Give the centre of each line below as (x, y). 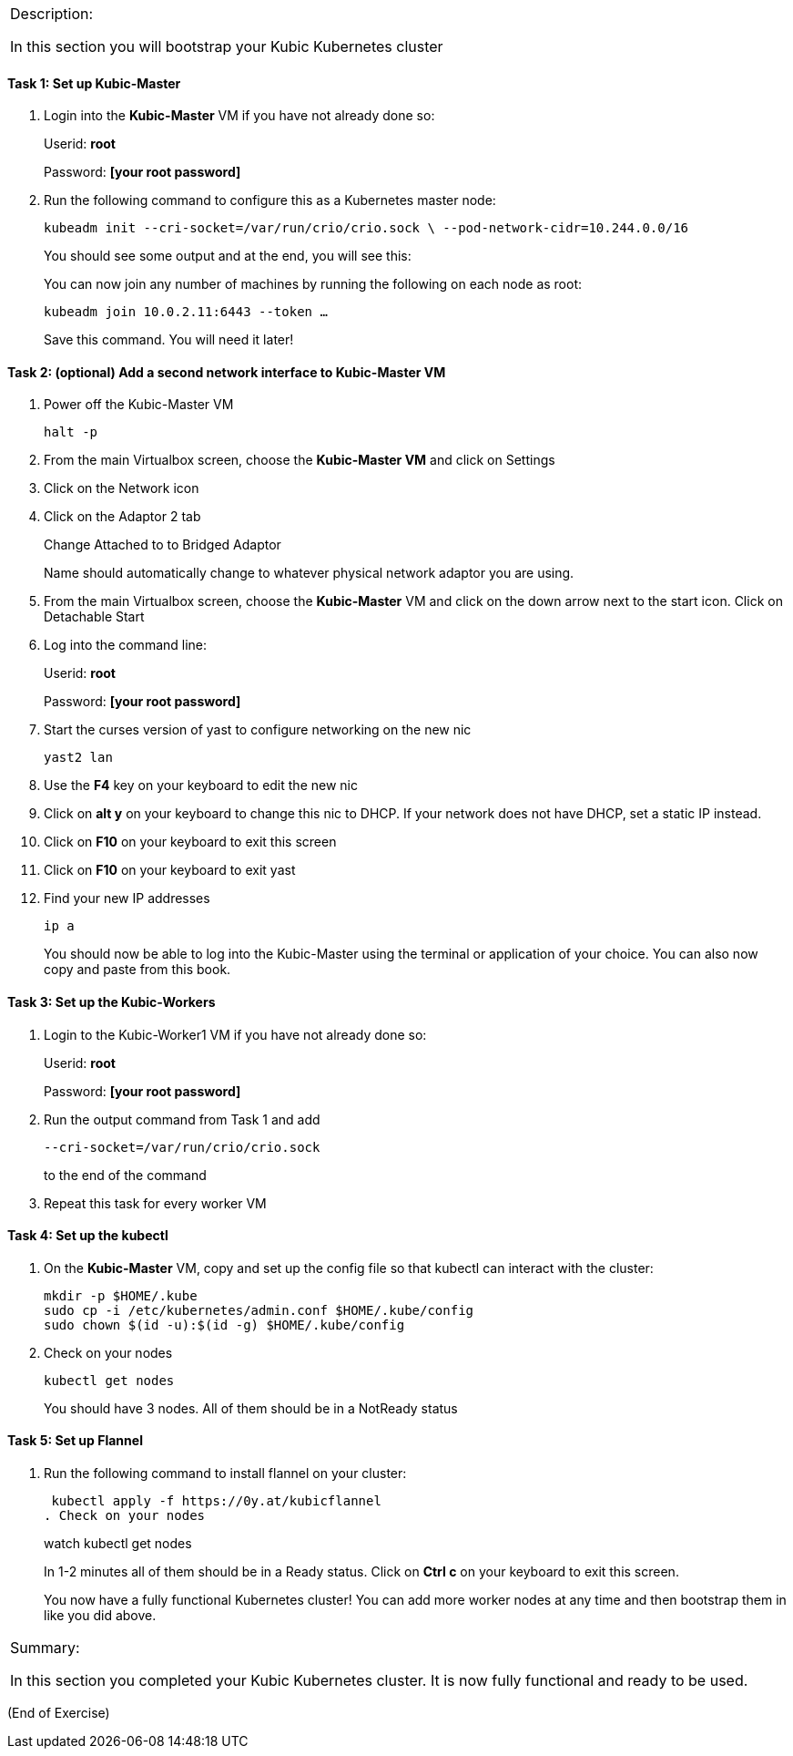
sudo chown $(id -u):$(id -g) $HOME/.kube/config (224, 1325)
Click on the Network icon (122, 488)
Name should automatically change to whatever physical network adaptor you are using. (309, 573)
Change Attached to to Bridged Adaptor (163, 545)
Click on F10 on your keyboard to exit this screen (190, 842)
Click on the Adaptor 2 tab (122, 517)
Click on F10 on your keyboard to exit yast (170, 870)
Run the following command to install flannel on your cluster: (225, 1474)
